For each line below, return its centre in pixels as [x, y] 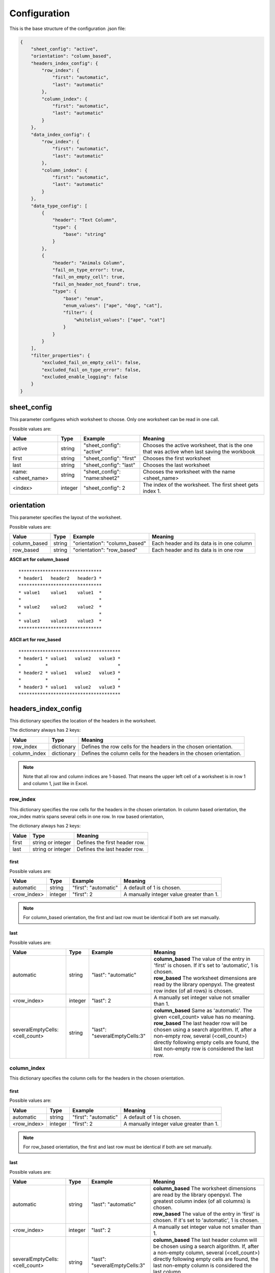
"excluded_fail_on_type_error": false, [91, 370]
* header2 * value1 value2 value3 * [70, 673]
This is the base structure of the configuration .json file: [68, 29]
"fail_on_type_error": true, [89, 270]
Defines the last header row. [111, 849]
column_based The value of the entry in [202, 959]
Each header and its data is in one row [198, 550]
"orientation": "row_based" [105, 550]
